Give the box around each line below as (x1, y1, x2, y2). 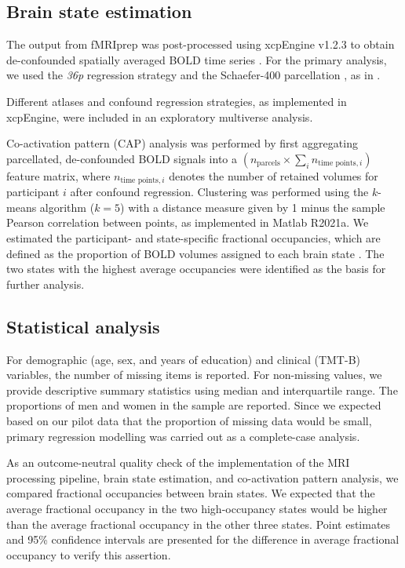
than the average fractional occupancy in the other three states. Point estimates (6, 515, 391, 532)
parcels (257, 159, 280, 168)
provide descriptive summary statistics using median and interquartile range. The (6, 381, 398, 398)
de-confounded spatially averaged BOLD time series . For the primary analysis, (6, 51, 387, 67)
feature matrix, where (6, 167, 111, 184)
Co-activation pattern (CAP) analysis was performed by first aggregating (6, 135, 358, 151)
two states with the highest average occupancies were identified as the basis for (6, 260, 386, 277)
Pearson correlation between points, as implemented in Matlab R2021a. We (6, 214, 369, 231)
